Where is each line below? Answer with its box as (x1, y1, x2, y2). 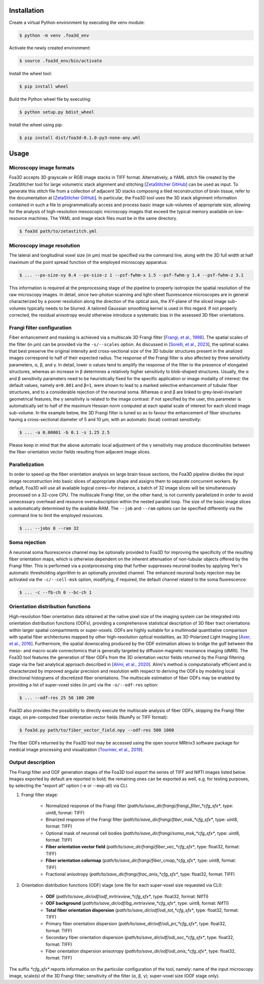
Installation (9, 6, 44, 15)
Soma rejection (9, 539, 46, 546)
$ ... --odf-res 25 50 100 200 (19, 695, 95, 701)
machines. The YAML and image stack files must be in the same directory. (28, 215, 177, 221)
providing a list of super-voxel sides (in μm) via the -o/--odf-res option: (9, 682, 158, 687)
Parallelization (9, 461, 44, 468)
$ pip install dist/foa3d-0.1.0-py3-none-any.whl (19, 135, 141, 141)
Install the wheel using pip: (9, 122, 63, 128)
